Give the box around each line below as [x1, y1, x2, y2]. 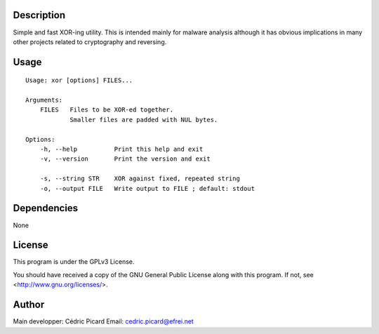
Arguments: [25, 96, 63, 105]
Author [13, 299, 45, 311]
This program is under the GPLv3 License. [13, 258, 135, 266]
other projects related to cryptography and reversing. [13, 37, 167, 46]
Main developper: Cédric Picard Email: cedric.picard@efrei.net [13, 317, 194, 326]
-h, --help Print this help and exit [39, 145, 204, 154]
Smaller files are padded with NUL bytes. [69, 116, 218, 123]
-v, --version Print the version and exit [39, 155, 211, 163]
